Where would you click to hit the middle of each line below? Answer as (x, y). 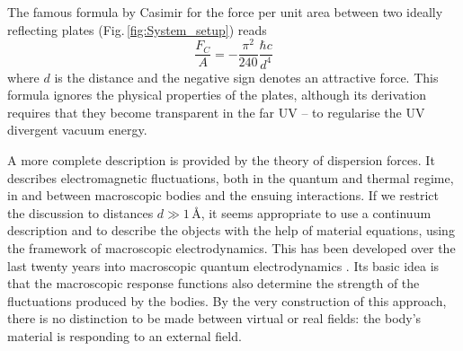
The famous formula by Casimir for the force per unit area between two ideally (225, 12)
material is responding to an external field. (125, 335)
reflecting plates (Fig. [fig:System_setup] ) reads (137, 29)
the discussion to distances (80, 212)
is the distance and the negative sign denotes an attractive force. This (246, 77)
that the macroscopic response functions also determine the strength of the (214, 283)
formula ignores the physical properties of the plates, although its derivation (217, 95)
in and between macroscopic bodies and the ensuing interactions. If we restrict (223, 195)
